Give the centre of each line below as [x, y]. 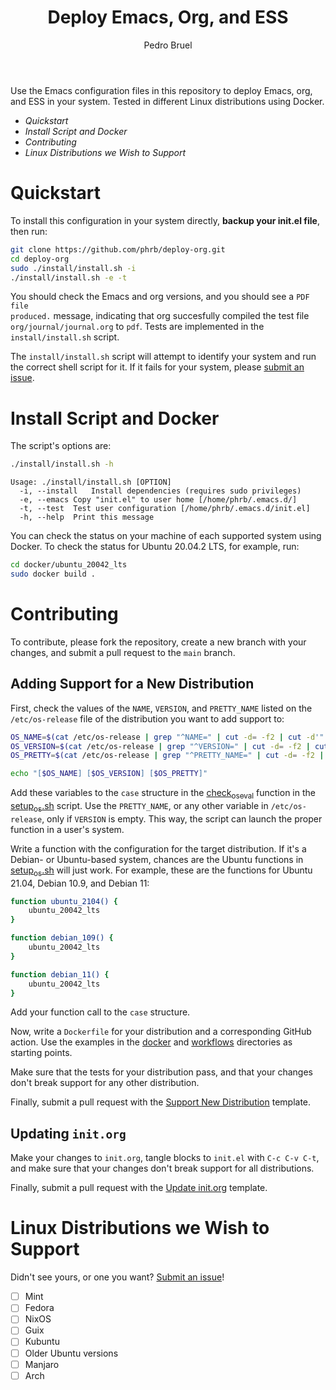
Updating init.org [68, 1133]
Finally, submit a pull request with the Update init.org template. [139, 1188]
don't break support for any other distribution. [105, 1083]
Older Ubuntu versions [71, 1353]
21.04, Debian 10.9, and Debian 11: [80, 883]
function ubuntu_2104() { [64, 901]
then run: [29, 231]
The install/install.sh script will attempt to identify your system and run [163, 357]
